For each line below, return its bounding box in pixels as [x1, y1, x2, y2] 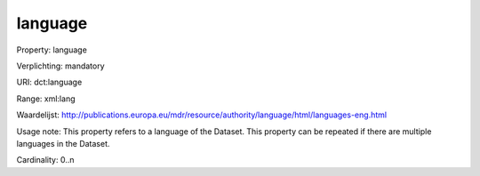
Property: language [16, 44, 88, 55]
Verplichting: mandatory [16, 60, 106, 71]
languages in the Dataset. [16, 138, 110, 148]
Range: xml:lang [16, 93, 76, 104]
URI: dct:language [16, 76, 83, 88]
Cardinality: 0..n [16, 155, 75, 165]
